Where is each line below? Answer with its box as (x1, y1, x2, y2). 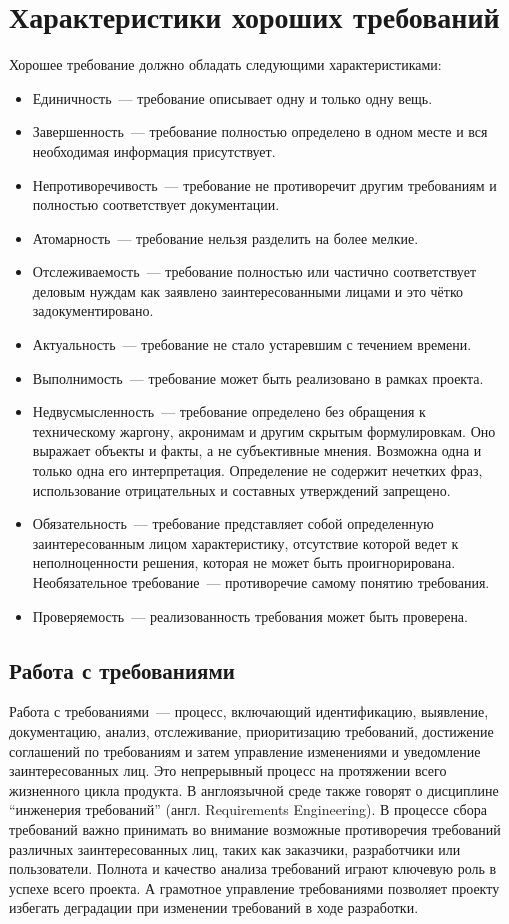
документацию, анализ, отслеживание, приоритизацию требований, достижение (9, 720, 494, 741)
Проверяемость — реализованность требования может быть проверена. (32, 605, 468, 626)
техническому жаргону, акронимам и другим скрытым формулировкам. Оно (32, 420, 496, 441)
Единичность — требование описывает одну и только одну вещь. (32, 87, 433, 108)
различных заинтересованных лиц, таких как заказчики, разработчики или (9, 838, 461, 859)
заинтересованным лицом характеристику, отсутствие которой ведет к (32, 532, 459, 553)
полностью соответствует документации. (32, 194, 280, 215)
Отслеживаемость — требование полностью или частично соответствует (32, 261, 477, 282)
